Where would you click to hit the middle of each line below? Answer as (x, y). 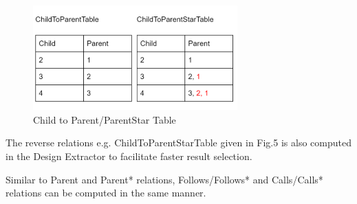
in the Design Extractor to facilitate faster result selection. (129, 156)
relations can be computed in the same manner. (106, 193)
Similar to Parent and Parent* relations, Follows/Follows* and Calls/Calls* (164, 179)
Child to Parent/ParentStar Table (105, 119)
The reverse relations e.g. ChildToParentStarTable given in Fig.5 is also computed (178, 143)
